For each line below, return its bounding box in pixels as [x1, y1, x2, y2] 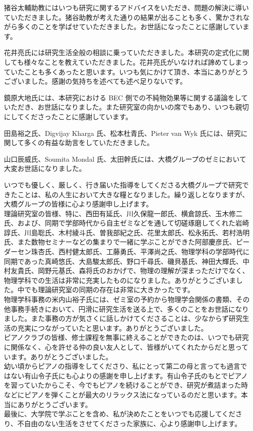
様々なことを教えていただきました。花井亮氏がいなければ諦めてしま [23, 56, 242, 67]
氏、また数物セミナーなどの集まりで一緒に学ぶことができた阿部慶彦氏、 [4, 237, 236, 247]
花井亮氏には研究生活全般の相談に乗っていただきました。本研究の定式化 [4, 47, 236, 57]
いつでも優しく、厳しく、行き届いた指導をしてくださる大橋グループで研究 [4, 179, 242, 189]
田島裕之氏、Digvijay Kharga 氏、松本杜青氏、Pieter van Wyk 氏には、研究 [4, 128, 241, 138]
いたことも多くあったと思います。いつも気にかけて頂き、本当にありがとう [10, 66, 249, 76]
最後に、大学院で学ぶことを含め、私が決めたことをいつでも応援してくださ [4, 409, 242, 419]
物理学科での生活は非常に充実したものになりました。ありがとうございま [4, 275, 236, 285]
